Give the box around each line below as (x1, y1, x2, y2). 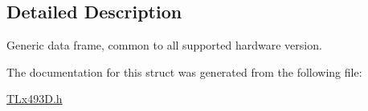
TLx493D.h (6, 90, 63, 107)
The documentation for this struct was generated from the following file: (6, 63, 362, 80)
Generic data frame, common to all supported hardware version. (6, 37, 322, 54)
